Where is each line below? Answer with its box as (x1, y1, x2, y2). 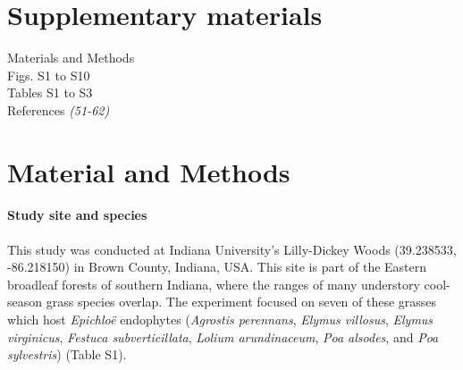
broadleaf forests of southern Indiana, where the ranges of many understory (7, 274, 420, 293)
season (7, 292, 43, 311)
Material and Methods (7, 153, 290, 189)
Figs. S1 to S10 (7, 65, 90, 84)
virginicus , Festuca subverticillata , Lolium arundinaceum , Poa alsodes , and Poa (7, 327, 439, 346)
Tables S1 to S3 (7, 83, 93, 102)
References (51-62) (7, 100, 110, 119)
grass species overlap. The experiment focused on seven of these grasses (46, 292, 437, 311)
